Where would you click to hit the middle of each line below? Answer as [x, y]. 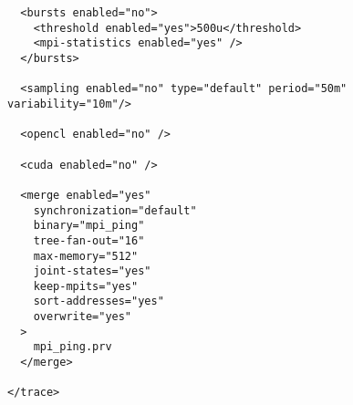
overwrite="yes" [83, 317]
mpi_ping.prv [73, 347]
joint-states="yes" [92, 271]
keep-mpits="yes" [86, 286]
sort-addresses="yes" [99, 301]
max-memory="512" [86, 256]
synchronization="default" [115, 210]
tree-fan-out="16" [89, 240]
